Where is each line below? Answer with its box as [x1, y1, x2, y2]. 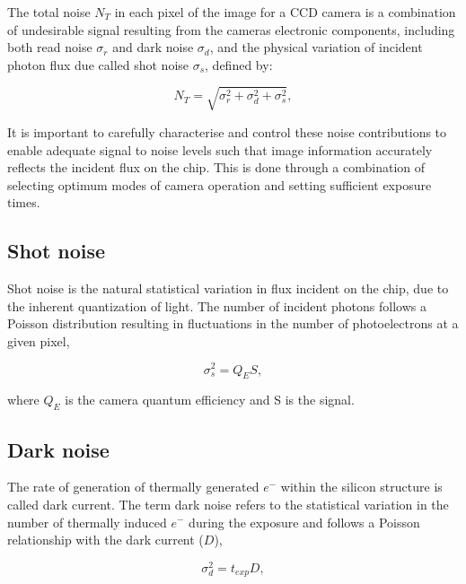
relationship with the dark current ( [7, 530, 204, 549]
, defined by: [205, 55, 273, 74]
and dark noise [112, 38, 194, 57]
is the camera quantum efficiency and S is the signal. [65, 390, 355, 409]
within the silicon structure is [280, 477, 443, 496]
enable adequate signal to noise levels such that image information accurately [7, 140, 433, 159]
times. [7, 193, 40, 212]
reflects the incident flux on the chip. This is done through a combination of [7, 158, 426, 177]
